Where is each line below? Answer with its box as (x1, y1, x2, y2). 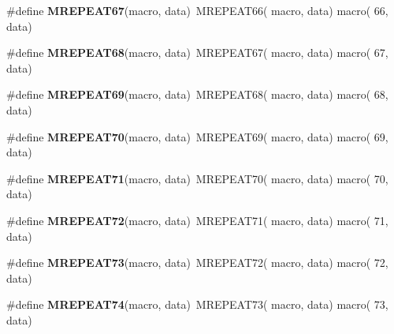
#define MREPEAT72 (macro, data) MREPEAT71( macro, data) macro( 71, (6, 212, 388, 228)
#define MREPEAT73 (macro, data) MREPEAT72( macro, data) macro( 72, (6, 254, 388, 271)
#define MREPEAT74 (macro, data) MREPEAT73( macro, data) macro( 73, (6, 296, 388, 313)
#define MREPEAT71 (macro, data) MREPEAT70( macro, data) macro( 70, (6, 170, 388, 186)
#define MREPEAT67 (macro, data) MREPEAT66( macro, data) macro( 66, (6, 2, 388, 18)
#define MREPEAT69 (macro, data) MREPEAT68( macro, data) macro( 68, (6, 86, 388, 103)
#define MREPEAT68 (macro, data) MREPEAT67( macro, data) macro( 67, (6, 44, 388, 61)
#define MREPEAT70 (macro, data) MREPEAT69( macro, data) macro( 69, (6, 128, 388, 144)
